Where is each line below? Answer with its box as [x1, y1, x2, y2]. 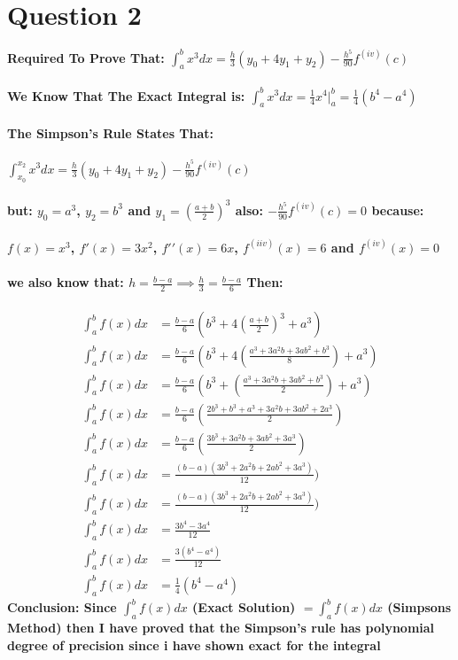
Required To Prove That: [7, 48, 165, 66]
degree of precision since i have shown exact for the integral [7, 635, 381, 654]
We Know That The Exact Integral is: [7, 86, 245, 105]
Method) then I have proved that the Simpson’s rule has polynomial [7, 618, 435, 636]
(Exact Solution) [192, 598, 296, 617]
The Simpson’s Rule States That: [7, 123, 214, 142]
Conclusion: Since [7, 598, 117, 617]
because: [371, 200, 424, 219]
